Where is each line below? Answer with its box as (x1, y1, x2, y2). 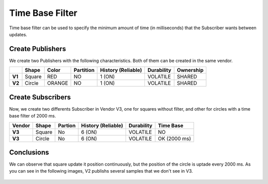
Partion (58, 122, 76, 129)
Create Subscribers (9, 93, 71, 101)
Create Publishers (9, 45, 67, 53)
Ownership (177, 67, 203, 74)
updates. (9, 31, 27, 37)
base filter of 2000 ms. (9, 113, 57, 119)
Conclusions (9, 148, 49, 156)
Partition (73, 67, 95, 74)
